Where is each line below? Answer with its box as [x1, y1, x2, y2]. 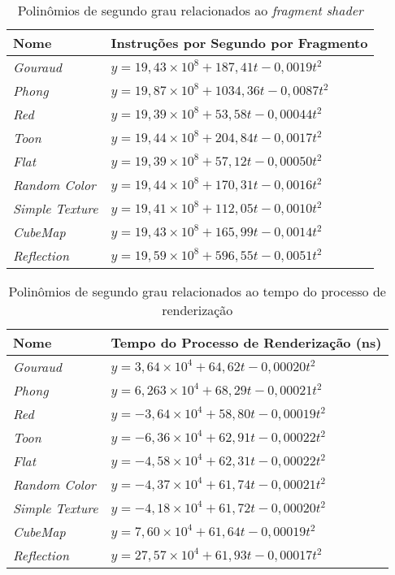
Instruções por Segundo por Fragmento [111, 33, 368, 52]
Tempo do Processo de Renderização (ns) [111, 333, 382, 352]
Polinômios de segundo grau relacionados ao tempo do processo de [8, 282, 386, 300]
